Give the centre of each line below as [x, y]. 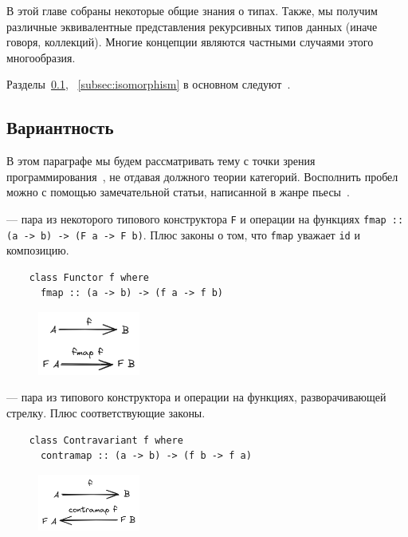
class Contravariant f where [106, 440]
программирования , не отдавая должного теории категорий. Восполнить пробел [202, 176]
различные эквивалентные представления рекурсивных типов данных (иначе [192, 26]
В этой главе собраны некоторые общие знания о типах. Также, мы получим [192, 10]
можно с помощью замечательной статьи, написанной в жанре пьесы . [178, 192]
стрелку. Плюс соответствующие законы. [106, 412]
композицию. [38, 250]
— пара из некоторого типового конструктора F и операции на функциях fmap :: [205, 218]
